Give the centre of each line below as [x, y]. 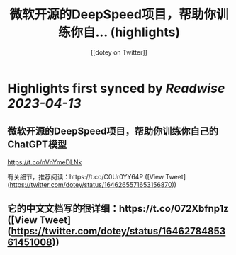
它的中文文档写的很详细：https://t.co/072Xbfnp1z [118, 209]
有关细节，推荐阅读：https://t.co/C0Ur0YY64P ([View [86, 176]
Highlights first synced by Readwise [116, 88]
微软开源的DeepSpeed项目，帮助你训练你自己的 [113, 131]
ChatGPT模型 [37, 145]
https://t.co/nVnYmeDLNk [45, 162]
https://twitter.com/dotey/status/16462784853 [118, 231]
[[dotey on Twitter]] [119, 52]
